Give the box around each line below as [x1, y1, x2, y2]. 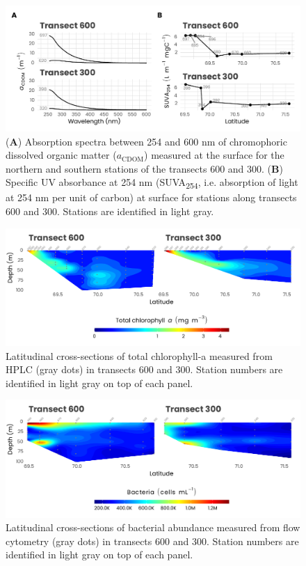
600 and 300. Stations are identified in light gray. [6, 204, 214, 219]
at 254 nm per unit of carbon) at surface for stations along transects [6, 190, 297, 205]
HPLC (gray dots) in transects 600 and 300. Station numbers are [6, 362, 283, 377]
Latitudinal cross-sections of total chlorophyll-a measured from [6, 348, 273, 363]
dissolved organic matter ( [6, 148, 117, 162]
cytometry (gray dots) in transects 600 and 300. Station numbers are [6, 533, 299, 548]
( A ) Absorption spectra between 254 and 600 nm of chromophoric [6, 134, 287, 148]
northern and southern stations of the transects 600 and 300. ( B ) [6, 161, 283, 175]
